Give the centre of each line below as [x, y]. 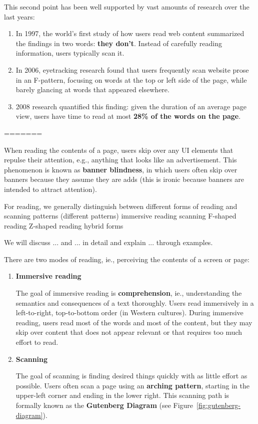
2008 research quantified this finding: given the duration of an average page [131, 106]
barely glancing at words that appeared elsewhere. [92, 89]
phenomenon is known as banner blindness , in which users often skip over [121, 169]
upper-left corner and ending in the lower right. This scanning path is [122, 395]
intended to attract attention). [50, 189]
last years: [19, 16]
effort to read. [37, 342]
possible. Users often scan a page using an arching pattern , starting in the [132, 385]
